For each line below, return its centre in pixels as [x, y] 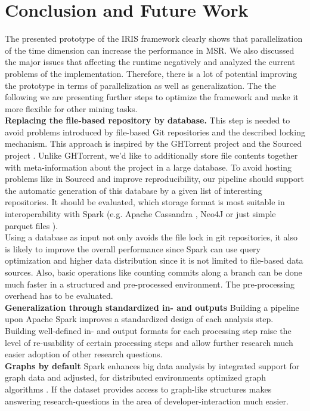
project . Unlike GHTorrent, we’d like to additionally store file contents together [151, 155]
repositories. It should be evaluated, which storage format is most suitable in [145, 202]
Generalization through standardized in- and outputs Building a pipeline [152, 307]
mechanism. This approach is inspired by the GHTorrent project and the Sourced [154, 143]
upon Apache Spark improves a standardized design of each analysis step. [139, 319]
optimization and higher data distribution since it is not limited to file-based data [154, 260]
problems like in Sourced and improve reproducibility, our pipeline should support [154, 179]
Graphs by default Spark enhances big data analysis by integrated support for [152, 365]
